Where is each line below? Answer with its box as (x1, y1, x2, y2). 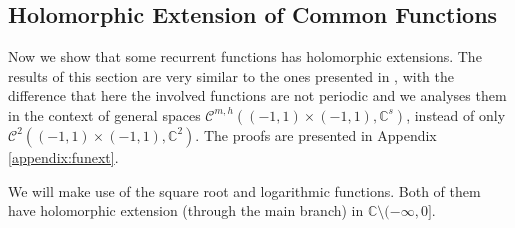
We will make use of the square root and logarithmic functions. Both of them (8, 180, 481, 201)
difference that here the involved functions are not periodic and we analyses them (8, 85, 507, 106)
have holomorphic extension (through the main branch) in (8, 200, 364, 221)
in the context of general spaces (8, 104, 201, 125)
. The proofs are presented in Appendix (195, 124, 437, 145)
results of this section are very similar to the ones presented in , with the (8, 65, 454, 86)
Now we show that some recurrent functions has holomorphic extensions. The (8, 46, 482, 67)
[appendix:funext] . (8, 146, 119, 167)
